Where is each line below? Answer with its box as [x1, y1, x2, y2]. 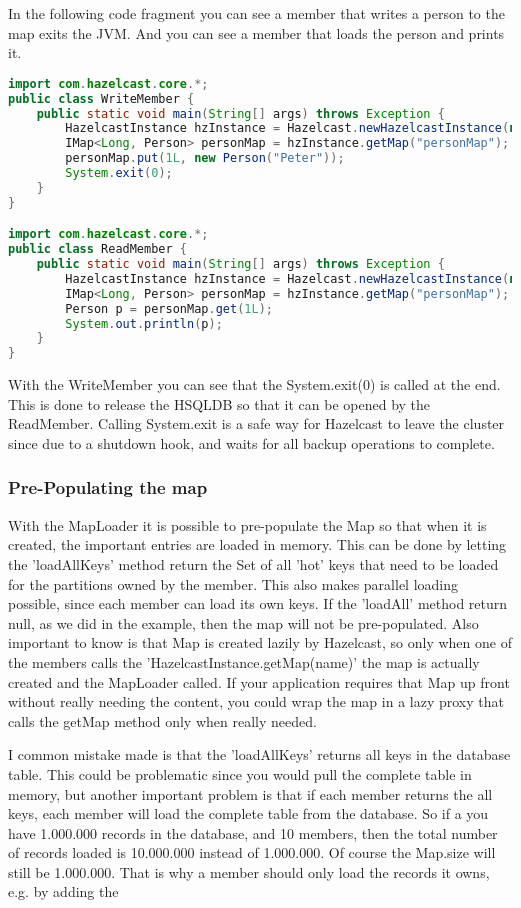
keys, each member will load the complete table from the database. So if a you [8, 803, 489, 824]
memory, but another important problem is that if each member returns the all [8, 783, 493, 804]
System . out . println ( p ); [65, 316, 223, 331]
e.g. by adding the [8, 881, 119, 902]
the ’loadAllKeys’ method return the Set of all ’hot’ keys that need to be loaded [8, 553, 499, 574]
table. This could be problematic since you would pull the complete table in [8, 763, 472, 784]
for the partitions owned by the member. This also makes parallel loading [8, 573, 459, 594]
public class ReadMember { [8, 242, 187, 257]
